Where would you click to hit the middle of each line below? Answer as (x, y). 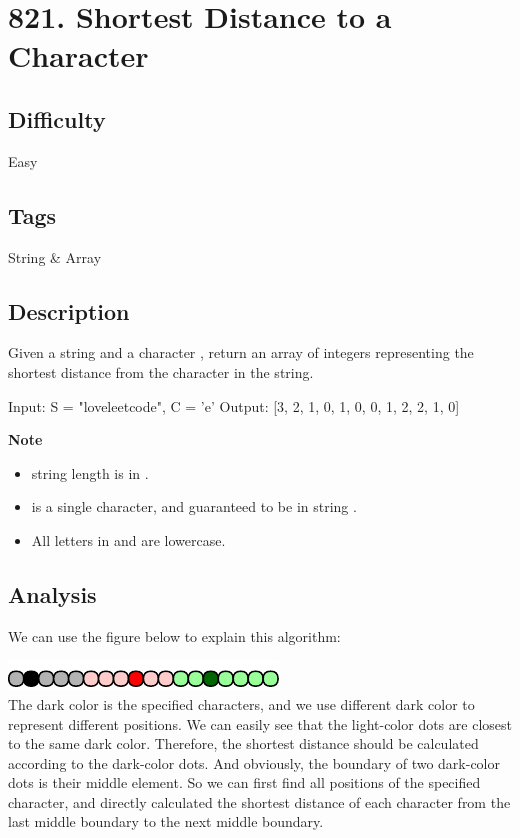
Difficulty (57, 118)
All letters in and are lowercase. (128, 539)
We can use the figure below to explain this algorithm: (174, 635)
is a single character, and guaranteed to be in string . (194, 506)
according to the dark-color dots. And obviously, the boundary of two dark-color (254, 762)
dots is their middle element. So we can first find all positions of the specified (244, 782)
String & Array (55, 256)
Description (69, 310)
